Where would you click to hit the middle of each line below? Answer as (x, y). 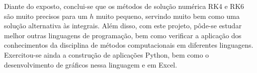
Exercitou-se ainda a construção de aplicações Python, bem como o (107, 54)
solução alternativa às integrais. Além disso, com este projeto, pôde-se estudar (123, 26)
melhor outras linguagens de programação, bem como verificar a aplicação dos (123, 35)
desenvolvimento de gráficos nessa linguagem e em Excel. (91, 64)
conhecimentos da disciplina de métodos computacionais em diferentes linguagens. (129, 45)
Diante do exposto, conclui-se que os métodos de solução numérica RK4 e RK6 (124, 6)
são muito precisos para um (46, 16)
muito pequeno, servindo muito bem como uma (168, 16)
